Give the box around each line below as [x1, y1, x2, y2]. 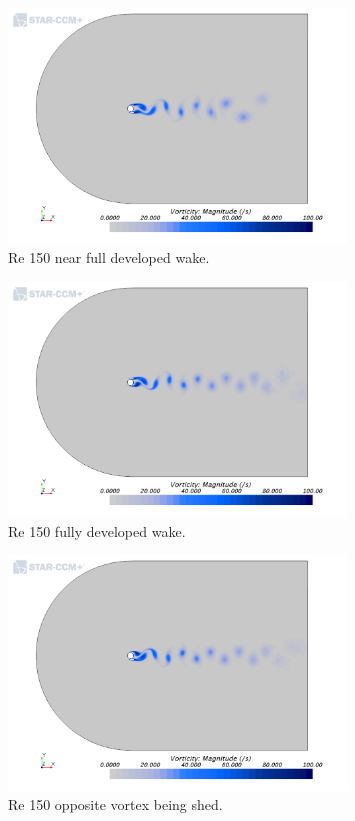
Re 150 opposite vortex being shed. [8, 794, 223, 815]
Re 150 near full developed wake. [8, 247, 210, 268]
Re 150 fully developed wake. [8, 520, 186, 541]
